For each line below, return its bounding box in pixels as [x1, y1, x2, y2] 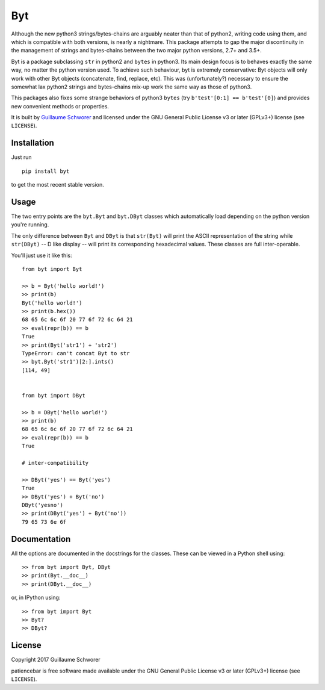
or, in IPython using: [11, 594, 61, 601]
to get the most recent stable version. [11, 181, 105, 188]
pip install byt [22, 167, 70, 175]
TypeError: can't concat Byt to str [22, 350, 130, 356]
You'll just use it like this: [11, 252, 72, 259]
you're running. [11, 221, 49, 228]
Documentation [11, 533, 71, 544]
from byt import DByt [22, 392, 85, 399]
